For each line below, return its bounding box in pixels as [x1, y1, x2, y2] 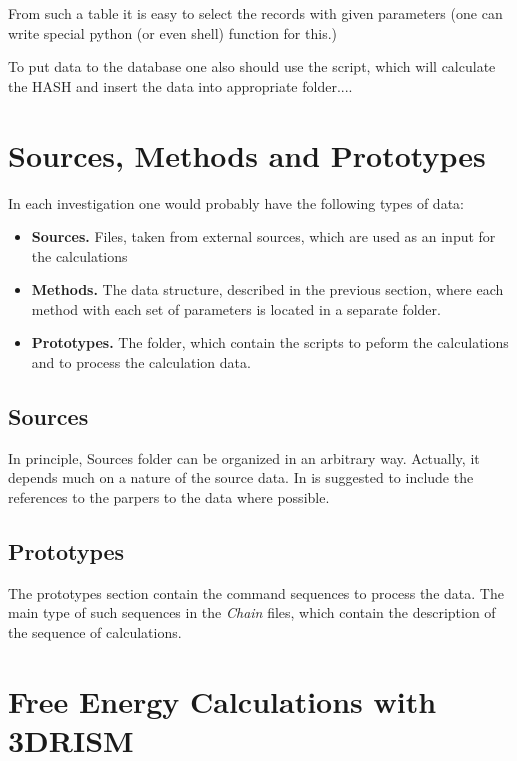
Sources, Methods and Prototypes [8, 134, 486, 175]
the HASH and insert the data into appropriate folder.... [8, 75, 353, 96]
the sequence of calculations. [8, 622, 182, 643]
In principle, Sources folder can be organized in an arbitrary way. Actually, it [8, 447, 480, 468]
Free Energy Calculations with [8, 680, 437, 721]
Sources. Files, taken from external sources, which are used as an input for [31, 226, 496, 247]
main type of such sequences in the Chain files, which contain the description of [8, 602, 496, 623]
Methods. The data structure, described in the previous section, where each [31, 279, 504, 300]
